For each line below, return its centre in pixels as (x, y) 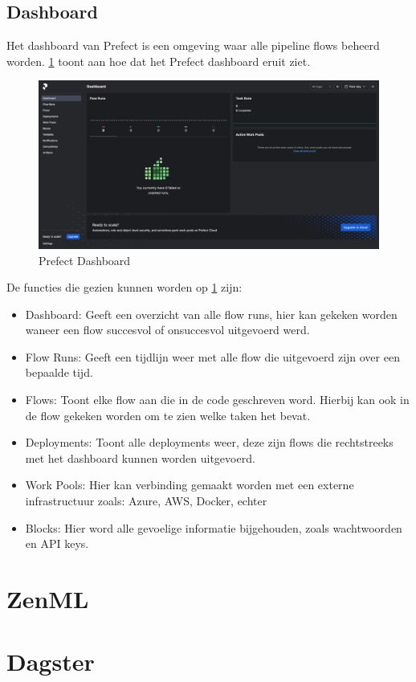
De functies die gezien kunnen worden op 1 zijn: (124, 287)
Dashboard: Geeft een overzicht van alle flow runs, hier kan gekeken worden (211, 314)
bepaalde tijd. (59, 372)
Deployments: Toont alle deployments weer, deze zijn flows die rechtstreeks (209, 442)
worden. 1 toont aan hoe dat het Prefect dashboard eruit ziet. (159, 61)
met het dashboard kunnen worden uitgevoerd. (140, 457)
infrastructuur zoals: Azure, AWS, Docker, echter (146, 501)
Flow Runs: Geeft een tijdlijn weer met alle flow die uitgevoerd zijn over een (212, 356)
